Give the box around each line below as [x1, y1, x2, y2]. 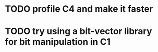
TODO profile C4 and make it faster [5, 3, 153, 15]
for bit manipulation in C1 [5, 36, 111, 48]
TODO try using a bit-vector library [5, 26, 152, 37]
